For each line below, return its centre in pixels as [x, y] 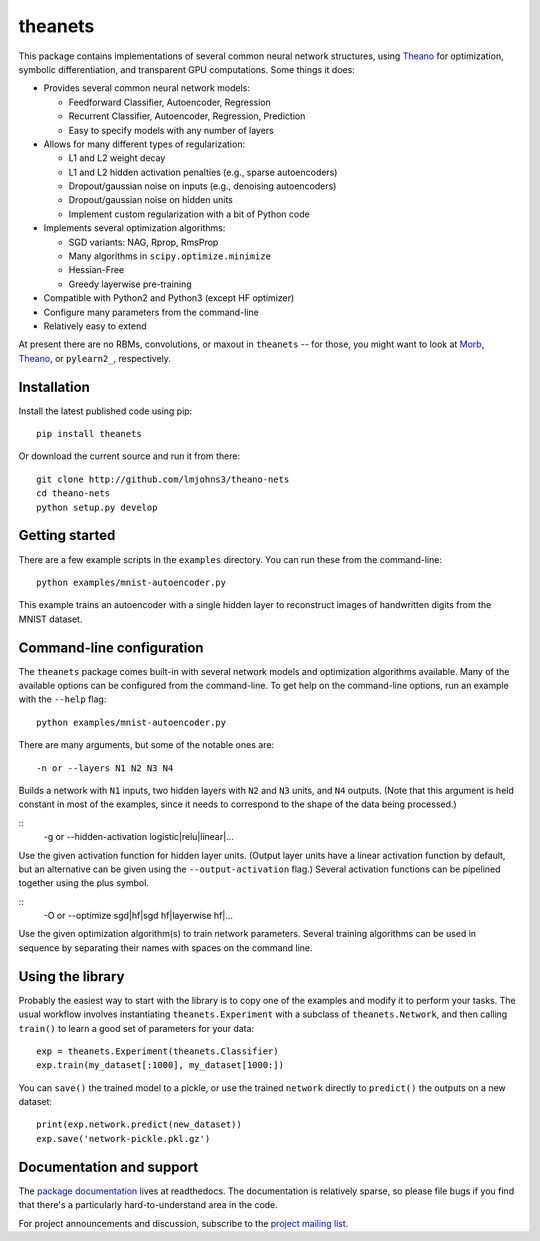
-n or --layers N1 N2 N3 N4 [105, 768]
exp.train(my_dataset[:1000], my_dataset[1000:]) [160, 1065]
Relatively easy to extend [95, 326]
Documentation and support [108, 1166]
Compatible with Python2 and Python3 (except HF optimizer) [169, 298]
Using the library [71, 976]
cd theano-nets [73, 493]
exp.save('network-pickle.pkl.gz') [123, 1138]
